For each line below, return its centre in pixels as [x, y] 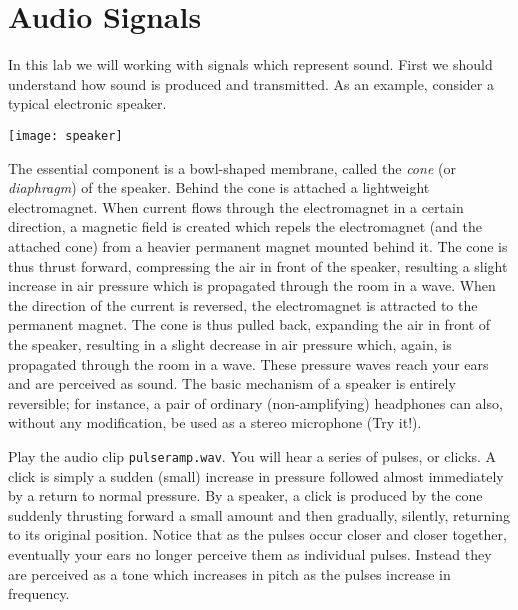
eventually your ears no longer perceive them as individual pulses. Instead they [250, 553]
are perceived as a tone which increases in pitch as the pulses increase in [229, 573]
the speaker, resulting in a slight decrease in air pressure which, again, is [230, 343]
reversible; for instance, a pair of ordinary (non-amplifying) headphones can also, [255, 402]
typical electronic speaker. [87, 103]
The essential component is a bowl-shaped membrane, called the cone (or [232, 167]
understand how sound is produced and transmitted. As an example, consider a [251, 83]
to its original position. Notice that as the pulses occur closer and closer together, [257, 534]
